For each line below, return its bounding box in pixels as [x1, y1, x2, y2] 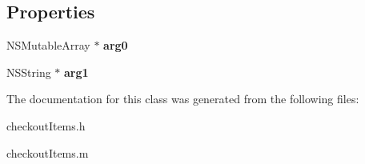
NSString [6, 63, 51, 80]
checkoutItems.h [6, 117, 86, 134]
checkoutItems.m [6, 144, 89, 161]
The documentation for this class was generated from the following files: [6, 90, 359, 107]
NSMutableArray [6, 37, 90, 54]
